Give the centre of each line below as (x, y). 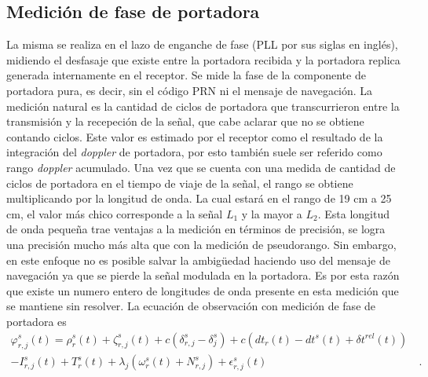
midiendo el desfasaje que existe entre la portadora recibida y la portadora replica (203, 59)
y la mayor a (272, 213)
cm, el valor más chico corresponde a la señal (115, 213)
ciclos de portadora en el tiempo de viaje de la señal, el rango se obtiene (180, 183)
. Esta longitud (354, 213)
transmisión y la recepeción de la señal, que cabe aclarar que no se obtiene (185, 121)
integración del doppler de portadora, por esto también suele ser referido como (194, 152)
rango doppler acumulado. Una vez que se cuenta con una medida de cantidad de (201, 167)
